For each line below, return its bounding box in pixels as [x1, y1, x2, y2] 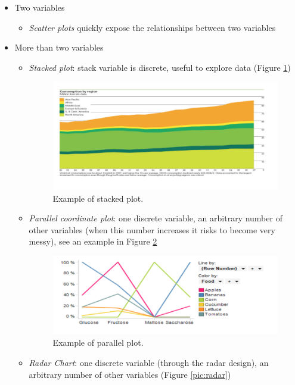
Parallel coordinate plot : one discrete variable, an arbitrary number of [29, 212, 282, 224]
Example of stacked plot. [52, 192, 144, 204]
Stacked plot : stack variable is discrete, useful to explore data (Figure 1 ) [29, 61, 291, 73]
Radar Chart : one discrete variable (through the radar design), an [29, 356, 269, 369]
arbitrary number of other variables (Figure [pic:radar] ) [29, 368, 231, 380]
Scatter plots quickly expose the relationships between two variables [29, 21, 276, 33]
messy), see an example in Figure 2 [29, 235, 157, 248]
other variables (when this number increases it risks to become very [29, 223, 275, 236]
